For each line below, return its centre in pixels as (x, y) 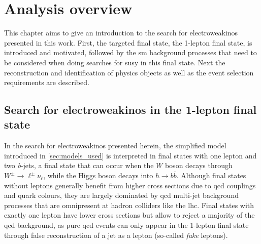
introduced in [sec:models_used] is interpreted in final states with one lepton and (130, 155)
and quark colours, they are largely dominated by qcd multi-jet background (121, 195)
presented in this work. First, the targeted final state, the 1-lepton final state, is (128, 42)
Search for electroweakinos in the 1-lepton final (130, 110)
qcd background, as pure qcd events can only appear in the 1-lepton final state (126, 225)
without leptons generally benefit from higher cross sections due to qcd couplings (130, 185)
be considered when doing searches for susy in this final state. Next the (115, 62)
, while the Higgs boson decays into (98, 175)
